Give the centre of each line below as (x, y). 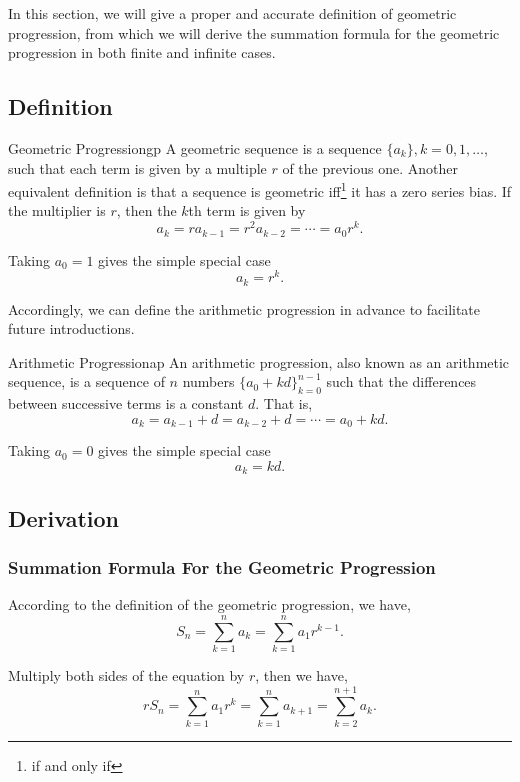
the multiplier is (57, 210)
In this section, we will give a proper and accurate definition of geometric (232, 13)
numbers (208, 381)
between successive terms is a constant (126, 403)
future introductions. (71, 328)
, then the (146, 210)
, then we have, (301, 675)
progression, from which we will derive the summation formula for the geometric (254, 32)
